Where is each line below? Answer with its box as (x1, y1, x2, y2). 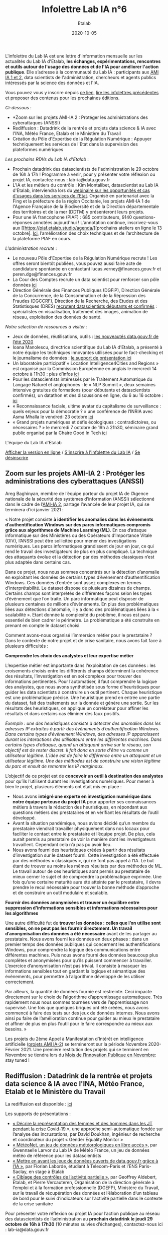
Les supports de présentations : (5, 1111, 71, 1117)
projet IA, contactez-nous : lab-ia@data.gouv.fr (12, 176, 110, 182)
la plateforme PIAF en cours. (12, 235, 72, 241)
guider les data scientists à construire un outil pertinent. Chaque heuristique (5, 689, 162, 695)
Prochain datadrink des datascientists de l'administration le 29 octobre (12, 166, 159, 172)
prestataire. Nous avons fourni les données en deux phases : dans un (5, 936, 149, 942)
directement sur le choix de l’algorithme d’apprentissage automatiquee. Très (5, 994, 162, 1000)
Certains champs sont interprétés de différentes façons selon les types (5, 590, 152, 596)
